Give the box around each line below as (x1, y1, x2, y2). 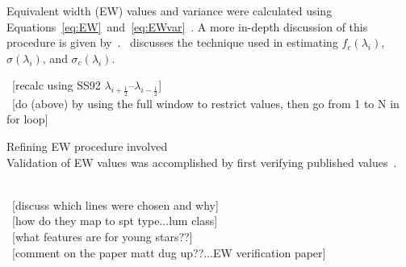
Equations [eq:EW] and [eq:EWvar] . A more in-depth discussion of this (6, 18, 368, 35)
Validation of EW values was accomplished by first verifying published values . (6, 153, 397, 170)
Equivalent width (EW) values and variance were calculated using (6, 2, 333, 19)
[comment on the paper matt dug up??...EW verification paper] (11, 244, 326, 261)
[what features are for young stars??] (11, 227, 193, 244)
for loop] (6, 111, 48, 127)
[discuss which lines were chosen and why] (11, 196, 219, 213)
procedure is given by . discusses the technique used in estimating (6, 34, 338, 51)
